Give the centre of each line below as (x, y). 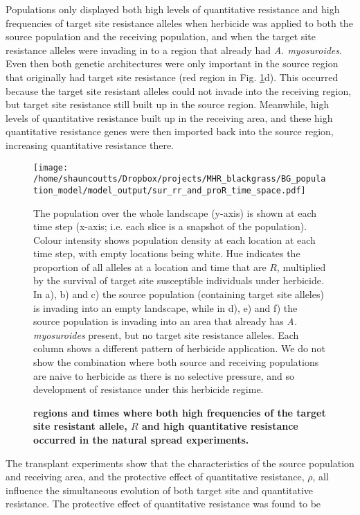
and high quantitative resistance (220, 426)
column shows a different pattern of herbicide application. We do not (179, 348)
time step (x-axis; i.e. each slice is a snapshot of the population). (170, 226)
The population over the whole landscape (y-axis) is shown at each (175, 212)
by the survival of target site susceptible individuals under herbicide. (179, 280)
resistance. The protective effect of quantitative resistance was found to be (163, 504)
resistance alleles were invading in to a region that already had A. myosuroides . (174, 50)
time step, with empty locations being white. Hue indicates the (167, 253)
